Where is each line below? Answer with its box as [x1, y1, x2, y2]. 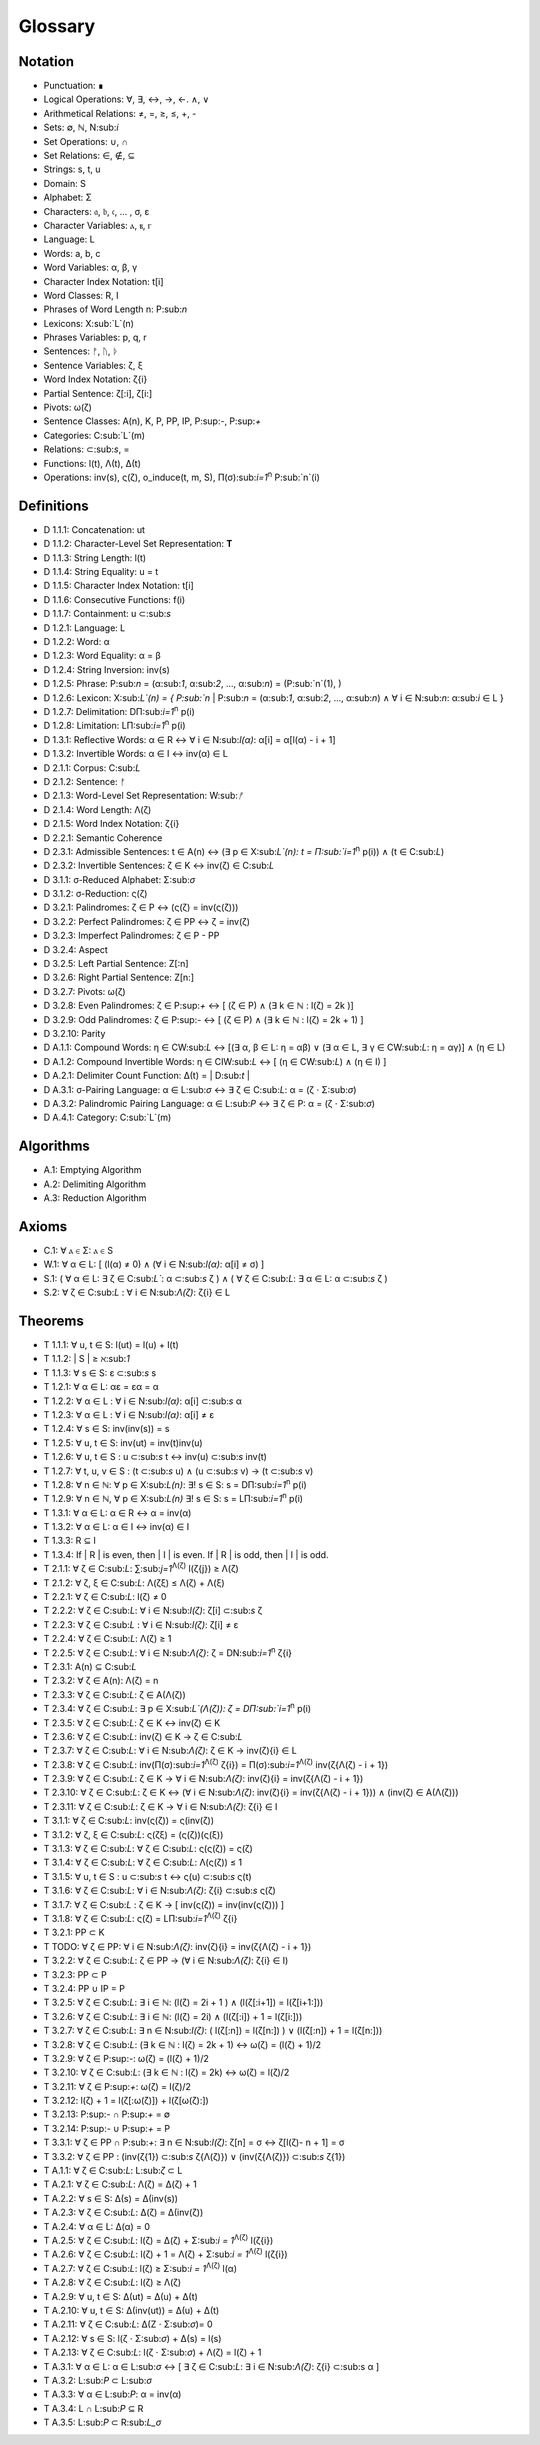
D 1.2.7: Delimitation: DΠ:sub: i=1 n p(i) [43, 704, 195, 717]
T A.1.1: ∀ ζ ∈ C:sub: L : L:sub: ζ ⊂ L [43, 2165, 183, 2177]
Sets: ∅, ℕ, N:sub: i [43, 121, 119, 134]
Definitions [18, 497, 89, 514]
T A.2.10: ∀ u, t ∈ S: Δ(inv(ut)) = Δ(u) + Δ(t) [43, 2304, 220, 2316]
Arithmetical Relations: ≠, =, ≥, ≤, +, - [43, 107, 197, 119]
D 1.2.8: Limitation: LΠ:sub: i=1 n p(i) [43, 718, 186, 732]
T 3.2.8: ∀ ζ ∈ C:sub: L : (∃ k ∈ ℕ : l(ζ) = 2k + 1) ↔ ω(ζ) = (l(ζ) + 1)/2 [43, 2038, 322, 2050]
